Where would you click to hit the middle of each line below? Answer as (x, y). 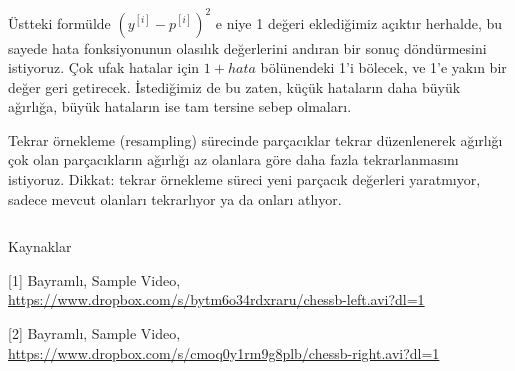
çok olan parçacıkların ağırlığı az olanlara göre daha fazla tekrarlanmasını (233, 159)
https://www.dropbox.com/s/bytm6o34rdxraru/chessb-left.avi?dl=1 (216, 299)
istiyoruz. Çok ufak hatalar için (104, 67)
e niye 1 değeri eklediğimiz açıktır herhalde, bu (359, 22)
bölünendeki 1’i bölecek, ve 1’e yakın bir (383, 67)
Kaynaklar (40, 246)
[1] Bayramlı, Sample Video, (94, 279)
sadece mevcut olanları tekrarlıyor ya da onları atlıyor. (175, 198)
